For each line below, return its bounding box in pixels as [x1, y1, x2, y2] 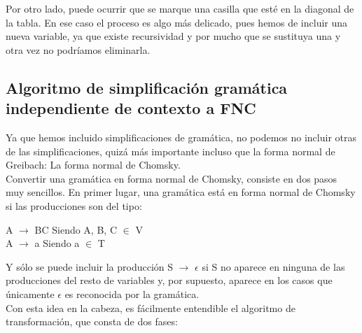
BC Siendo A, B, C [34, 222, 117, 236]
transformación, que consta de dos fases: [6, 314, 178, 329]
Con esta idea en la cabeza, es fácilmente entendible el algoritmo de [6, 300, 295, 315]
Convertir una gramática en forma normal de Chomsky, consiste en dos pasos [6, 171, 337, 185]
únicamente [6, 286, 55, 301]
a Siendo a [34, 236, 80, 250]
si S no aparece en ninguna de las [202, 259, 345, 274]
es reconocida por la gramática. [64, 286, 200, 301]
